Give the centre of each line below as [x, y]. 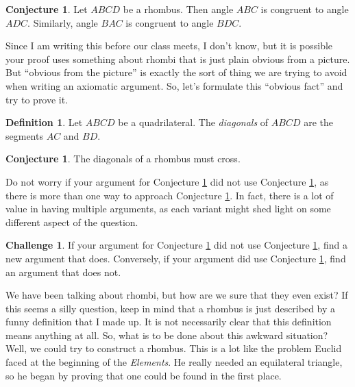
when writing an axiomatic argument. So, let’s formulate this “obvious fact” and [174, 85]
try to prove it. [37, 99]
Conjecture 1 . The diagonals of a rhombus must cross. [123, 159]
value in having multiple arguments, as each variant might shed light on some [168, 209]
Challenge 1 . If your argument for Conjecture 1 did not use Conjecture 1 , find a [176, 245]
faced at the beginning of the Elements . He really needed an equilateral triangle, [174, 362]
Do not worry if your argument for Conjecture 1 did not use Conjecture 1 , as [167, 181]
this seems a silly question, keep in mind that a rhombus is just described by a [171, 308]
